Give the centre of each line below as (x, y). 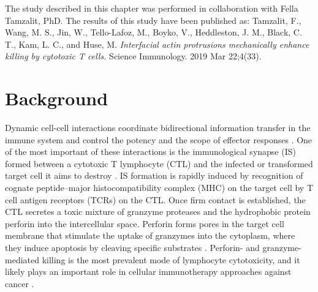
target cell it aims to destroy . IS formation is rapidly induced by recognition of (154, 175)
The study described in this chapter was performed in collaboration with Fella (152, 8)
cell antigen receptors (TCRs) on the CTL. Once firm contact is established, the (155, 199)
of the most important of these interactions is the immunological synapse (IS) (150, 152)
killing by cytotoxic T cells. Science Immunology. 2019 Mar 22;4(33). (133, 56)
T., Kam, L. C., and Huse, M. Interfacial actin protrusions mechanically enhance (157, 44)
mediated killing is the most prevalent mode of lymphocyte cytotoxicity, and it (153, 259)
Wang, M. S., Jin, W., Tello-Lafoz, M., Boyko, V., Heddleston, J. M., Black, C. (153, 32)
